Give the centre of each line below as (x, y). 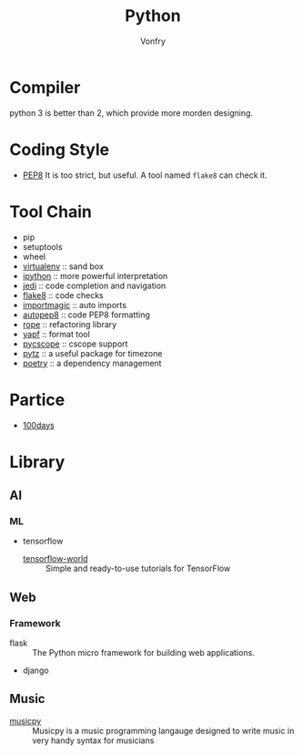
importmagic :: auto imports (75, 305)
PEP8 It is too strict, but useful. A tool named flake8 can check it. (145, 175)
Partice (37, 400)
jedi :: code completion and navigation (94, 285)
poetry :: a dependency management (92, 363)
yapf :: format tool (56, 334)
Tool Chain (51, 212)
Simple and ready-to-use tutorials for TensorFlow (138, 569)
